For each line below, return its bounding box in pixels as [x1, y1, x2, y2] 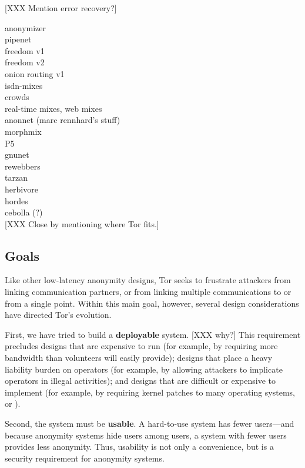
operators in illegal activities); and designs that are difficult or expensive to [5, 374, 276, 387]
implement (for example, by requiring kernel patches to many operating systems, [5, 386, 295, 398]
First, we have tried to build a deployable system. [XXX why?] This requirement [5, 328, 301, 340]
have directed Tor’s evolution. [5, 308, 112, 321]
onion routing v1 [5, 67, 65, 79]
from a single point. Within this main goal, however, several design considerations [5, 297, 299, 309]
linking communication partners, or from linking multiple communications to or [5, 286, 291, 298]
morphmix [5, 125, 42, 137]
